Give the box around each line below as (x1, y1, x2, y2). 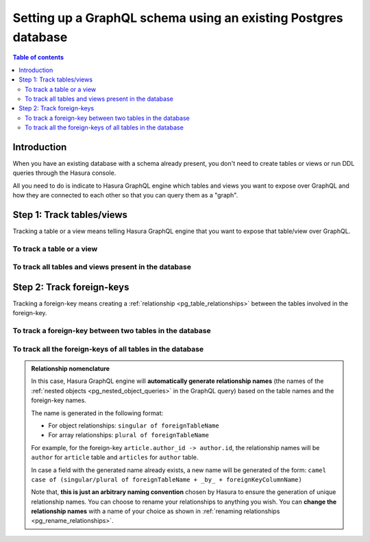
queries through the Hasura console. (12, 169, 116, 177)
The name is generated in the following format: (31, 408, 164, 417)
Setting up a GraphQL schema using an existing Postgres (12, 10, 343, 25)
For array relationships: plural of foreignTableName (48, 431, 209, 439)
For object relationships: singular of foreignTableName (48, 421, 219, 430)
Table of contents (12, 53, 64, 62)
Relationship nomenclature (31, 365, 110, 373)
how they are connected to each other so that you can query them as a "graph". (12, 191, 238, 199)
